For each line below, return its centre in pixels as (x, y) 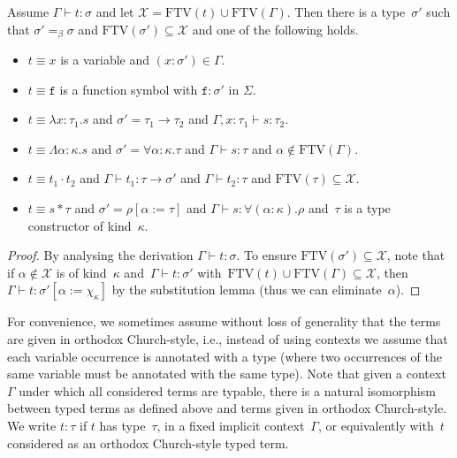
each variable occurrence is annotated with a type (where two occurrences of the (225, 356)
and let (115, 11)
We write (32, 425)
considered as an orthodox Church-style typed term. (148, 443)
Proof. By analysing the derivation (100, 255)
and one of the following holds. (275, 29)
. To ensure (267, 255)
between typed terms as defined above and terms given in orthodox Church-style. (227, 408)
